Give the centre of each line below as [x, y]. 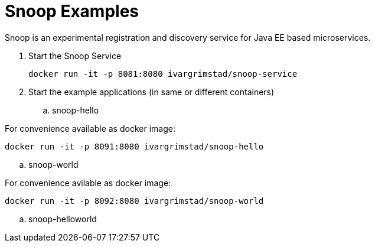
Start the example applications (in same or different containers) [151, 92]
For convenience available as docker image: [90, 128]
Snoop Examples [72, 11]
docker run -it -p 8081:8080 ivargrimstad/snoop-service [163, 74]
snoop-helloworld [63, 219]
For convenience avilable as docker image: [88, 183]
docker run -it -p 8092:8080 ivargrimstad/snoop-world [134, 201]
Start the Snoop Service [75, 56]
